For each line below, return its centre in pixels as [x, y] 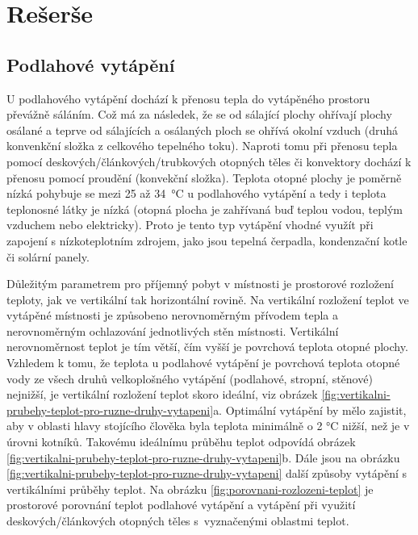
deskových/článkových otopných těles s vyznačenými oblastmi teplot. [178, 521]
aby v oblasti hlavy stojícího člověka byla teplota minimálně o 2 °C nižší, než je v [208, 426]
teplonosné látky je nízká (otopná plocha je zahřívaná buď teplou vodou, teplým [205, 209]
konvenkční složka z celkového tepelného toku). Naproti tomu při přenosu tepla [202, 146]
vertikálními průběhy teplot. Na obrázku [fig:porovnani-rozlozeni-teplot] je [190, 489]
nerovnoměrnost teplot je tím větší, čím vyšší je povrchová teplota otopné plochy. [207, 347]
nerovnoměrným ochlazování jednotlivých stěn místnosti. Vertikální [173, 330]
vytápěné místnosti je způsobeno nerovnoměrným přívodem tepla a [173, 315]
